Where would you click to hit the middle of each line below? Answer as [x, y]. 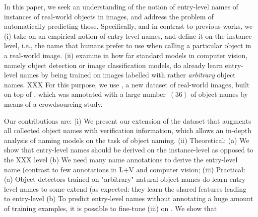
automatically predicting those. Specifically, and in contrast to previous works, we [128, 26]
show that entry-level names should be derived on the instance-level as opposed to [129, 150]
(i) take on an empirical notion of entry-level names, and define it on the [114, 36]
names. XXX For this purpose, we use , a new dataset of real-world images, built [127, 84]
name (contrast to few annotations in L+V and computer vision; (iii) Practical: [125, 169]
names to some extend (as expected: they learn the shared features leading [133, 188]
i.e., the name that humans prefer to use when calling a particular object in [136, 45]
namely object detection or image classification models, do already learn [113, 65]
